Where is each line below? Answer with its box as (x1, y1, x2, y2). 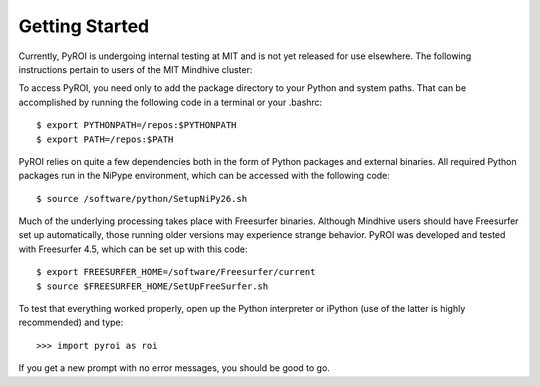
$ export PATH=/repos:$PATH (36, 133, 174, 145)
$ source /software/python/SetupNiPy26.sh (36, 193, 248, 204)
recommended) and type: (18, 316, 124, 329)
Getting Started (18, 15, 150, 37)
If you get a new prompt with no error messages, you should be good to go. (18, 362, 330, 374)
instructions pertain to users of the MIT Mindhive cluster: (18, 63, 253, 75)
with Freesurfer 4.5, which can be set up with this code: (18, 243, 248, 255)
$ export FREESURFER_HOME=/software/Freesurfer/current (36, 266, 316, 278)
